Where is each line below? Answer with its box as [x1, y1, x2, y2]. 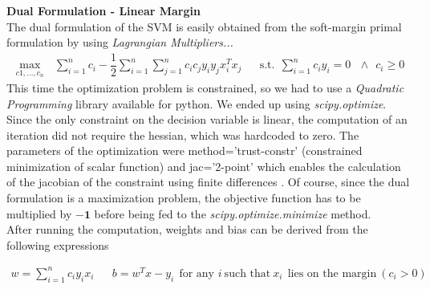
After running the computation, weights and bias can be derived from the [6, 221, 368, 238]
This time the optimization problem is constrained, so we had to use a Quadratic [6, 79, 404, 96]
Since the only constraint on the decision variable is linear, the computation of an [6, 111, 408, 128]
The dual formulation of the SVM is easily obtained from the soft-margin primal [6, 18, 402, 35]
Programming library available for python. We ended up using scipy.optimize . [6, 95, 387, 112]
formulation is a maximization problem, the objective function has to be [6, 189, 361, 206]
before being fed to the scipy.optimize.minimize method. [94, 205, 371, 222]
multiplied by [6, 205, 72, 222]
